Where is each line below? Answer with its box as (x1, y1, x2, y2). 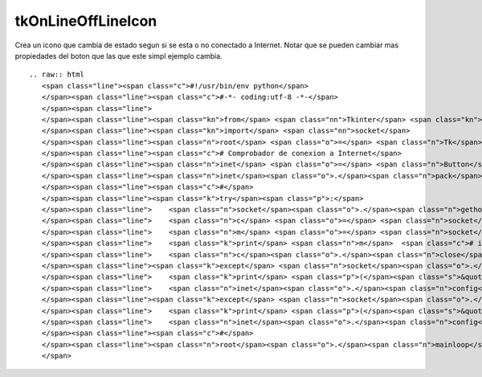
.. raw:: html (29, 70, 84, 80)
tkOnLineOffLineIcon (14, 12, 157, 30)
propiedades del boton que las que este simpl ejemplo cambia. (14, 51, 223, 60)
